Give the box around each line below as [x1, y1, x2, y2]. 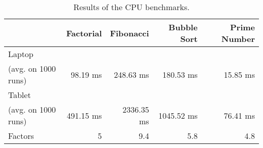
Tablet [8, 89, 31, 101]
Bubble [168, 21, 198, 33]
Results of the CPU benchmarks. [73, 1, 190, 13]
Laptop [8, 48, 34, 60]
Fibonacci [110, 27, 149, 39]
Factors [8, 130, 34, 141]
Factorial [66, 27, 102, 39]
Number [221, 33, 255, 44]
